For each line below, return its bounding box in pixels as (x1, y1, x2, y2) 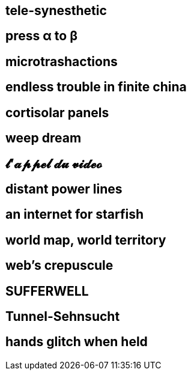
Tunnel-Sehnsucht (5, 309, 120, 325)
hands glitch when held (5, 334, 148, 350)
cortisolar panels (5, 105, 109, 120)
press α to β (5, 28, 77, 44)
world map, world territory (5, 232, 166, 248)
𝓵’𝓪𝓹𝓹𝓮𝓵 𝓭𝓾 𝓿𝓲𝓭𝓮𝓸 (5, 156, 103, 171)
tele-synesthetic (5, 3, 107, 18)
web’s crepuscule (5, 258, 114, 273)
